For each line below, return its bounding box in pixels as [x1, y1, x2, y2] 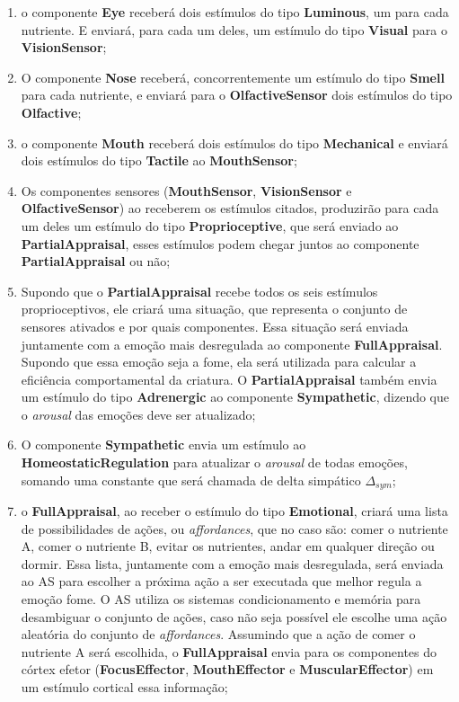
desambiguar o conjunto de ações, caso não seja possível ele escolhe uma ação [21, 607, 447, 626]
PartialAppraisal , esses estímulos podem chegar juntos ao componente [21, 234, 419, 253]
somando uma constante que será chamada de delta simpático [21, 470, 361, 489]
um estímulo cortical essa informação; [21, 678, 228, 697]
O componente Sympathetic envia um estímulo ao [21, 435, 306, 454]
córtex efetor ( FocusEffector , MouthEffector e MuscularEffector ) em [21, 660, 434, 679]
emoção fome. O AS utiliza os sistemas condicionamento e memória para [21, 590, 421, 609]
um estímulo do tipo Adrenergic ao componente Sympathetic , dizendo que [21, 387, 450, 406]
